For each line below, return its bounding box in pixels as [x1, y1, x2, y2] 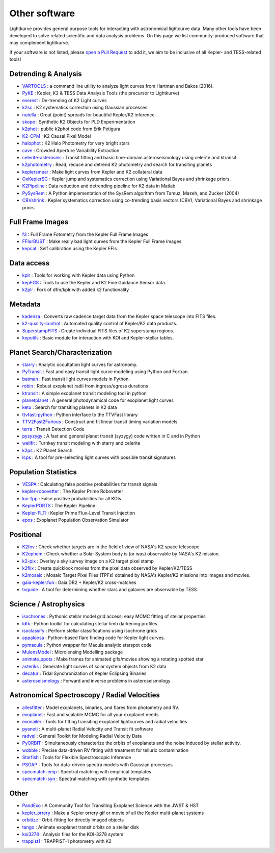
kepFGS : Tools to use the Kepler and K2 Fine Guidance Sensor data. [22, 279, 167, 285]
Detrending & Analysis [9, 69, 82, 78]
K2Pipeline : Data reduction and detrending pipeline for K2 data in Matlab [22, 183, 176, 189]
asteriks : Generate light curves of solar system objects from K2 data [22, 663, 167, 669]
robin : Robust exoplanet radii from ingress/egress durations [22, 383, 149, 389]
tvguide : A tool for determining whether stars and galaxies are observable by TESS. [22, 587, 199, 593]
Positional [9, 530, 42, 539]
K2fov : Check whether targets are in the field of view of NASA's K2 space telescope [22, 544, 200, 550]
